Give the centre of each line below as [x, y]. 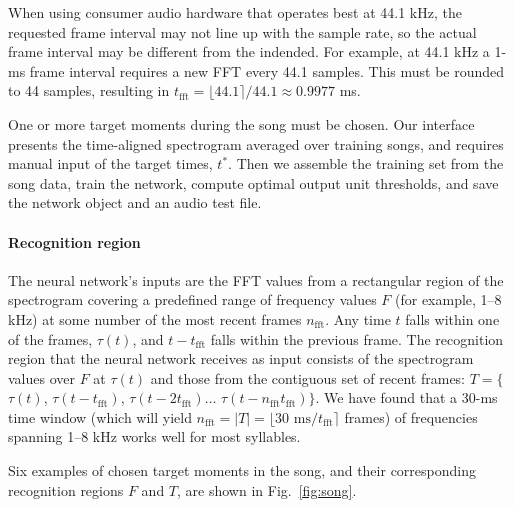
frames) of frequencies [411, 416]
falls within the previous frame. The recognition [357, 338]
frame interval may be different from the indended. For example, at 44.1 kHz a [249, 51]
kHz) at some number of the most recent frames [155, 318]
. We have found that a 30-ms [406, 397]
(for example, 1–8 [448, 299]
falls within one [452, 318]
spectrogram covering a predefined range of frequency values [192, 299]
